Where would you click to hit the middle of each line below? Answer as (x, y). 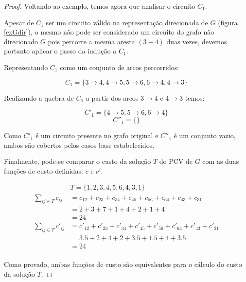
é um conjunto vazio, (205, 135)
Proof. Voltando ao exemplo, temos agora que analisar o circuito (100, 6)
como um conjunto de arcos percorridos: (120, 67)
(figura (228, 22)
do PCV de (176, 161)
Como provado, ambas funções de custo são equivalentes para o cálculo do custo (123, 264)
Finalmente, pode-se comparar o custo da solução (78, 161)
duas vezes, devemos (197, 41)
